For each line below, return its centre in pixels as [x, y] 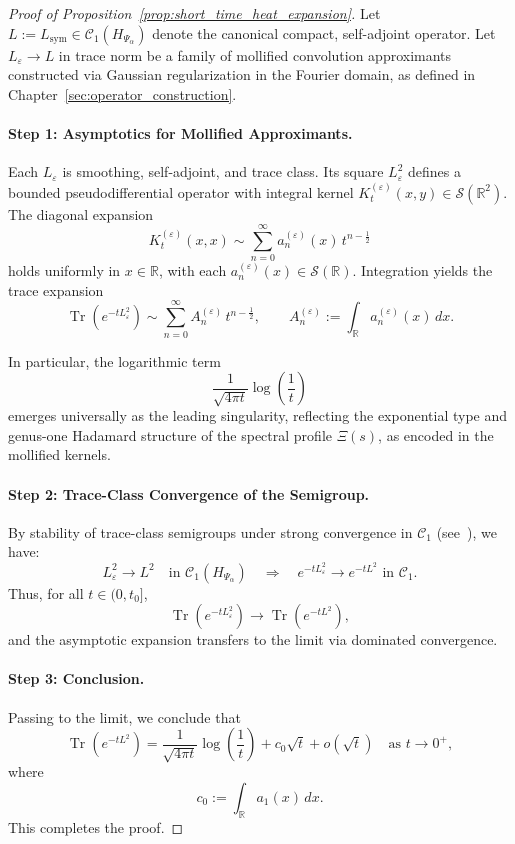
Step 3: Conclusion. [76, 678]
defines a [434, 171]
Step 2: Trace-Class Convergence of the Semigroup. [189, 493]
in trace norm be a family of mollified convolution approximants [255, 54]
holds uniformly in [64, 270]
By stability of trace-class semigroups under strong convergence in [210, 531]
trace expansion [56, 289]
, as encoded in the [436, 434]
